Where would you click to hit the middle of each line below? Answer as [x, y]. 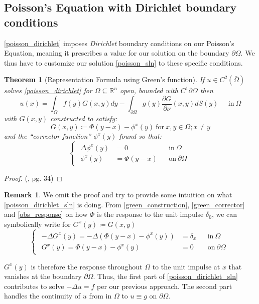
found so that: [141, 136]
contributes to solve [34, 286]
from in [100, 296]
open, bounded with [149, 90]
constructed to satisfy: [84, 118]
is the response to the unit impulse [150, 214]
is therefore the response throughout [87, 266]
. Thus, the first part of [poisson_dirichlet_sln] [165, 276]
